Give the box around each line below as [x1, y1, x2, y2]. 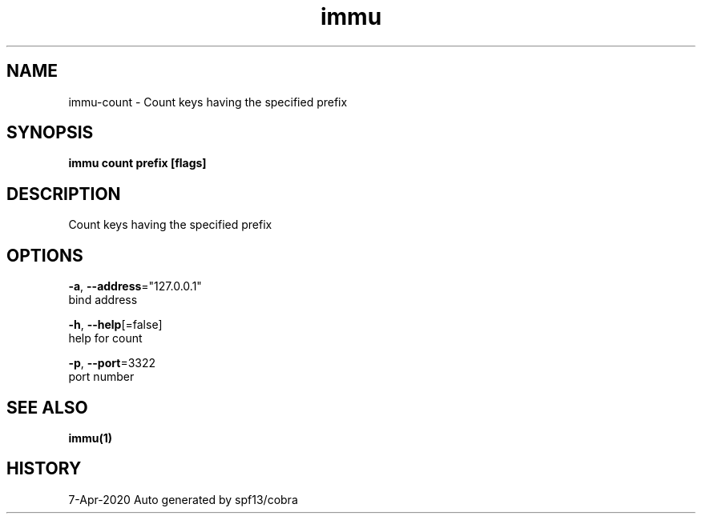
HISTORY [6, 458, 82, 479]
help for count [68, 331, 143, 346]
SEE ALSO [6, 397, 88, 418]
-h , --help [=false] [68, 318, 163, 332]
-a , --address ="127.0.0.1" [68, 279, 202, 294]
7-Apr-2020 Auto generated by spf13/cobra [68, 492, 298, 506]
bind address [68, 293, 138, 307]
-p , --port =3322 [68, 356, 156, 370]
